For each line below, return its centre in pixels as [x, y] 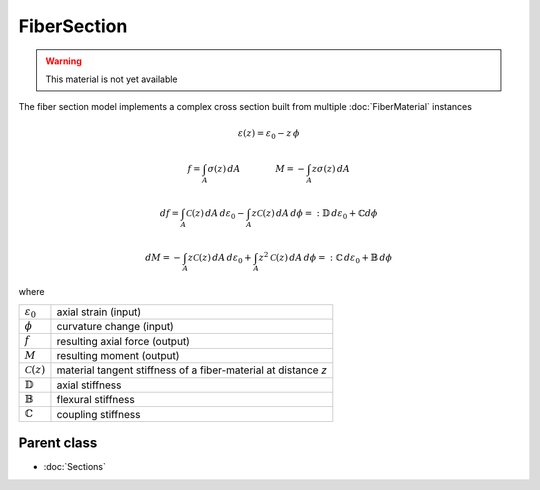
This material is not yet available [112, 79]
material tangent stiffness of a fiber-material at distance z [191, 370]
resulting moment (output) [118, 355]
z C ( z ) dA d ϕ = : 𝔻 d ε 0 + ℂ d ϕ [315, 214]
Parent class [58, 443]
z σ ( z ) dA [330, 169]
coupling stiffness [98, 414]
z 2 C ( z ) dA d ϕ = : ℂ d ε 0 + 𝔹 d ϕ [325, 257]
